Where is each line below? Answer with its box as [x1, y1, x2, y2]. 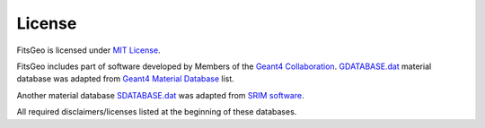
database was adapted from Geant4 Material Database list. [16, 73, 235, 84]
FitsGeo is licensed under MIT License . [16, 45, 161, 55]
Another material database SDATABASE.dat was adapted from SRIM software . [16, 90, 304, 100]
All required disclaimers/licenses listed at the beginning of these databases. [16, 107, 297, 117]
